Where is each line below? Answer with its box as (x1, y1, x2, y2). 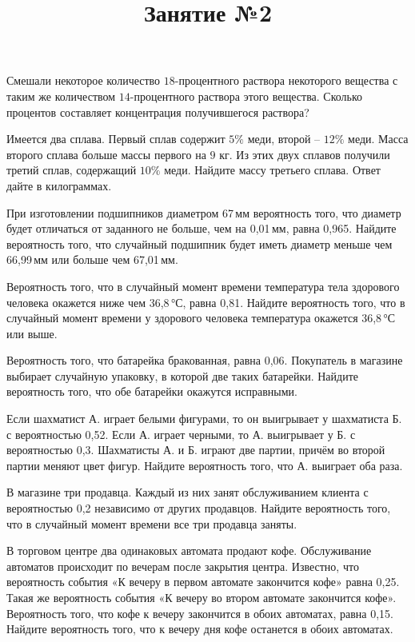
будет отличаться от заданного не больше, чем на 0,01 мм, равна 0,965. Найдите (6, 220, 397, 237)
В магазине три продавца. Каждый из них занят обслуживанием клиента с (6, 484, 369, 500)
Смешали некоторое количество (6, 72, 161, 89)
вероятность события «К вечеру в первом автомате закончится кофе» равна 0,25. (6, 573, 400, 590)
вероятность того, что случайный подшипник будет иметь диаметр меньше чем (6, 235, 393, 252)
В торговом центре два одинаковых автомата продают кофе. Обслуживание (6, 542, 372, 559)
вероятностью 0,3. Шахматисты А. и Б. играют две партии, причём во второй (6, 441, 385, 458)
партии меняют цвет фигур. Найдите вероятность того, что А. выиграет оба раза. (6, 457, 403, 473)
